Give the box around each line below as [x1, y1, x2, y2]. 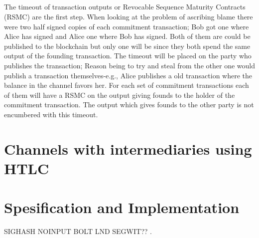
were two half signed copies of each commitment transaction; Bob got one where [4, 21, 249, 31]
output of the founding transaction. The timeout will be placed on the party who [4, 50, 252, 61]
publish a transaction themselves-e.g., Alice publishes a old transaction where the [4, 70, 253, 80]
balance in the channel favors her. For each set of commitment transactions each [4, 80, 249, 90]
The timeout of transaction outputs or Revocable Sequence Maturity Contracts [4, 1, 246, 12]
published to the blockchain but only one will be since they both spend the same [4, 40, 251, 51]
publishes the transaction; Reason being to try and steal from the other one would [4, 60, 255, 70]
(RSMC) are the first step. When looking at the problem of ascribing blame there [4, 11, 253, 21]
